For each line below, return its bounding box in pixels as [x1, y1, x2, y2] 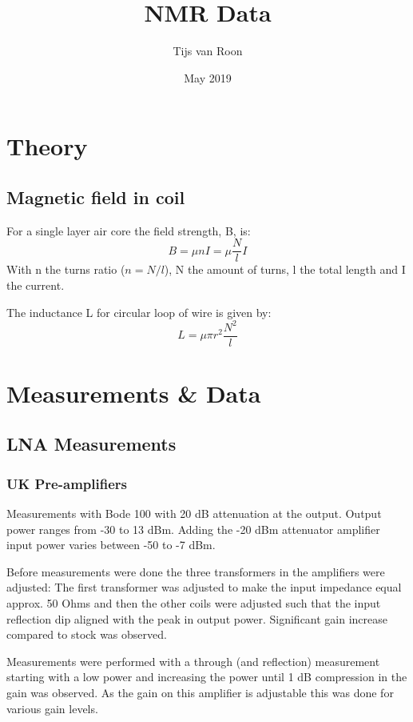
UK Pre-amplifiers [6, 473, 127, 493]
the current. [6, 276, 65, 293]
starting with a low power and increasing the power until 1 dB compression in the [6, 668, 407, 685]
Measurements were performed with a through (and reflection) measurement [6, 652, 380, 669]
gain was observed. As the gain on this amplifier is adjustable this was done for [6, 684, 394, 701]
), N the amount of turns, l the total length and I [164, 261, 406, 278]
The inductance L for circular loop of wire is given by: [6, 303, 272, 320]
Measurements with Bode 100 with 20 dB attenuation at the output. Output [6, 505, 382, 522]
